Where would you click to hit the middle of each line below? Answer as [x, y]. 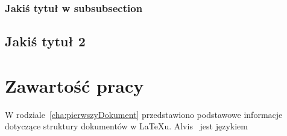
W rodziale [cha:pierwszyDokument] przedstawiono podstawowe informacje [144, 114]
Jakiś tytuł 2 [45, 41]
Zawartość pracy [74, 85]
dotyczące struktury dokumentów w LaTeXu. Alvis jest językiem [126, 126]
